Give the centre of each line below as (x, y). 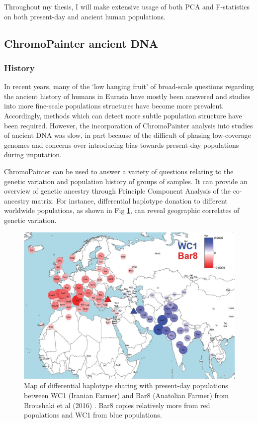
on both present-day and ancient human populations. (85, 16)
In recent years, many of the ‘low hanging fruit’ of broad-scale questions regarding (129, 86)
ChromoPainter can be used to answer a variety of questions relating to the (119, 171)
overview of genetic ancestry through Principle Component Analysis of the (117, 191)
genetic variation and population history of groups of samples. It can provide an (126, 181)
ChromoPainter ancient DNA (81, 43)
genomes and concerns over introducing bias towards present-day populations (122, 145)
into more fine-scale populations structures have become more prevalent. (114, 106)
